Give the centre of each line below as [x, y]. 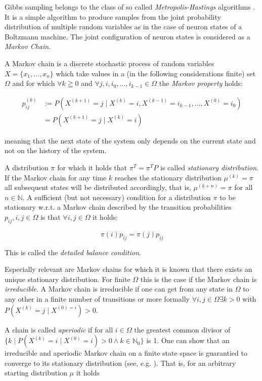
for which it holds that [92, 167]
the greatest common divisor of [182, 329]
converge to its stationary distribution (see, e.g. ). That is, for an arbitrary [120, 363]
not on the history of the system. [56, 150]
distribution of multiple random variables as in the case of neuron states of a [123, 27]
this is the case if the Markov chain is [199, 279]
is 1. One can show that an [188, 340]
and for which [34, 83]
